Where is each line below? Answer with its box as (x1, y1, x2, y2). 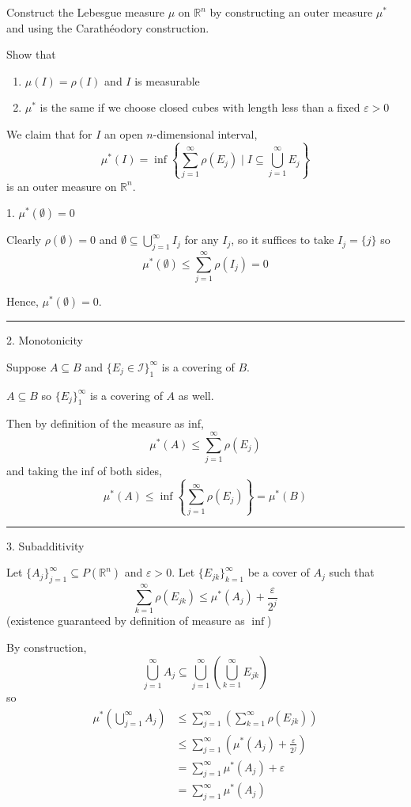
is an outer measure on (6, 177, 117, 194)
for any (184, 231, 219, 248)
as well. (178, 386, 214, 403)
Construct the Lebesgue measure (6, 4, 164, 20)
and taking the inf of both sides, (6, 463, 162, 479)
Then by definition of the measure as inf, (6, 415, 204, 432)
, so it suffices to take (231, 231, 334, 248)
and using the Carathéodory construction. (6, 19, 209, 36)
